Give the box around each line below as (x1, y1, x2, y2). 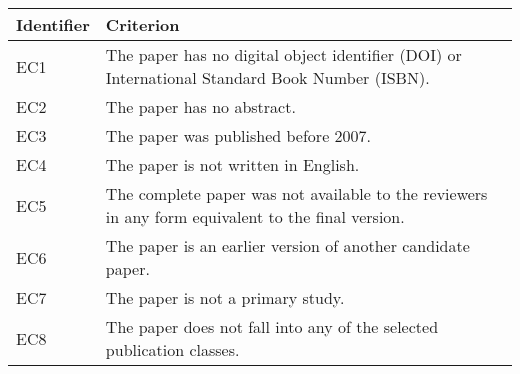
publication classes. (105, 338, 240, 361)
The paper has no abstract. (105, 95, 296, 118)
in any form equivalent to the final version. (105, 205, 405, 228)
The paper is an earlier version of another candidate (105, 234, 470, 257)
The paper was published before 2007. (105, 124, 372, 147)
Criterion (105, 13, 180, 36)
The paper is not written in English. (105, 153, 360, 176)
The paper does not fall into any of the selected (105, 315, 439, 338)
